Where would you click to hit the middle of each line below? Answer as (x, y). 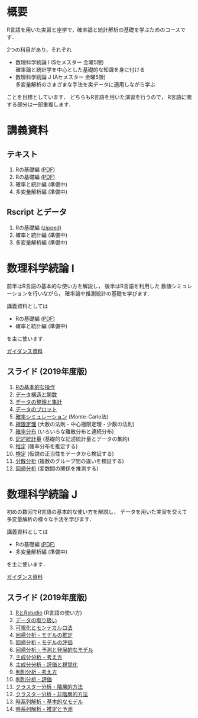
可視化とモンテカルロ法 (44, 627)
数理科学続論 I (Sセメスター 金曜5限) (59, 62)
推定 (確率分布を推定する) (46, 446)
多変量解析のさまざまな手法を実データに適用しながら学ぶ (85, 84)
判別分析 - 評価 (34, 680)
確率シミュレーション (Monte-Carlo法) (62, 416)
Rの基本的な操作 (35, 387)
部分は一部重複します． (46, 104)
